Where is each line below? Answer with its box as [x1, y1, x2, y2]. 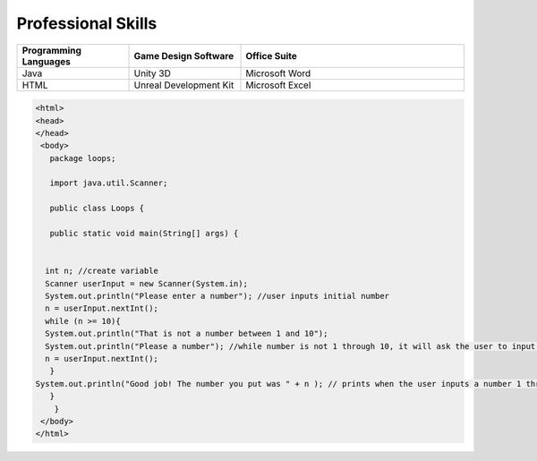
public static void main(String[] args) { [49, 228, 239, 239]
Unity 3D [133, 67, 172, 80]
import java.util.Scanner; [49, 178, 168, 188]
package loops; [49, 153, 116, 163]
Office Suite [245, 49, 297, 62]
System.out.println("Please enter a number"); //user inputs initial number [45, 291, 389, 301]
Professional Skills [16, 13, 158, 33]
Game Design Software [133, 49, 234, 62]
